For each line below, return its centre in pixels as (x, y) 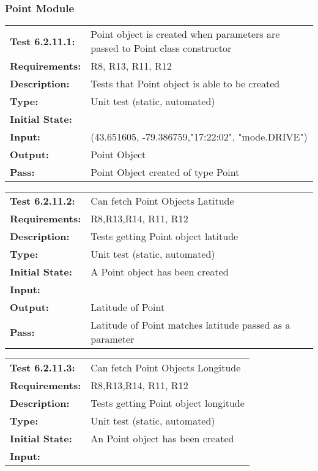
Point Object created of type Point (165, 172)
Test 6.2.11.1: (43, 41)
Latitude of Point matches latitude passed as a (190, 325)
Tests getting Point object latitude (165, 236)
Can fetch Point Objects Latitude (162, 201)
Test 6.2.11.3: (43, 368)
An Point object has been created (162, 439)
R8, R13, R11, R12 (131, 66)
